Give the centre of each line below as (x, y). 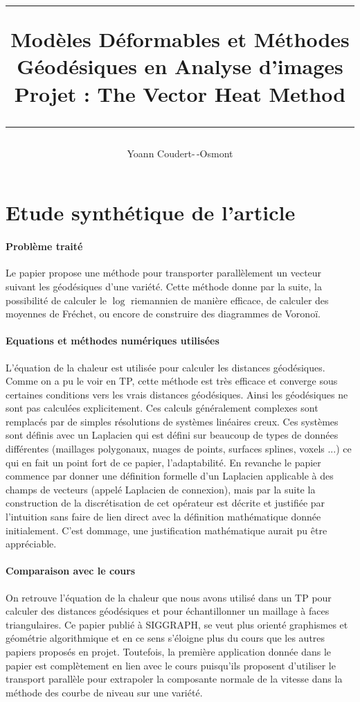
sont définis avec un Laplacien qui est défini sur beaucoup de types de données (172, 435)
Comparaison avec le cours (71, 571)
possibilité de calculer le (56, 300)
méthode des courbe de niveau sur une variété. (104, 692)
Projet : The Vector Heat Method (180, 93)
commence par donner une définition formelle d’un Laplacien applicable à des (170, 476)
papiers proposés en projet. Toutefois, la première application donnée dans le (168, 651)
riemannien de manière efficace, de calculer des (230, 300)
